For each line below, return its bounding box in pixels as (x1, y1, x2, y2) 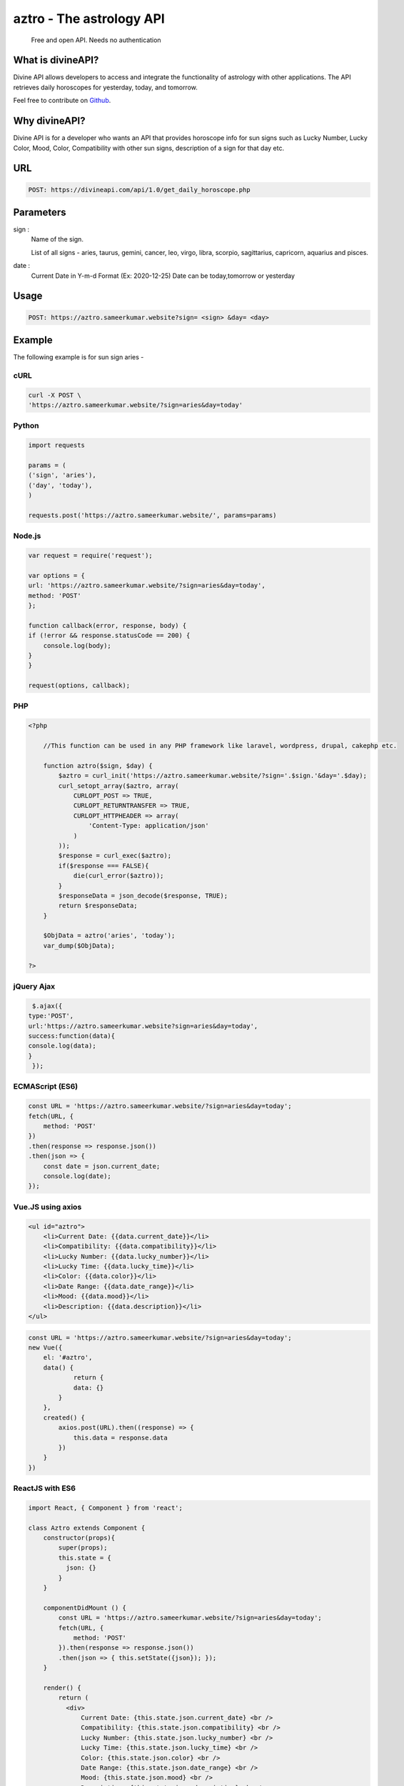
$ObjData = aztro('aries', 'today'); (43, 932, 176, 939)
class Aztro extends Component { (28, 1524, 146, 1532)
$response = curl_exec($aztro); (58, 852, 171, 860)
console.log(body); (43, 642, 112, 649)
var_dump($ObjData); (43, 942, 116, 949)
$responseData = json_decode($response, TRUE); (58, 892, 228, 899)
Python (13, 421, 39, 431)
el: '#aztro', (43, 1354, 93, 1362)
